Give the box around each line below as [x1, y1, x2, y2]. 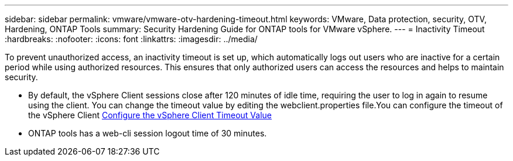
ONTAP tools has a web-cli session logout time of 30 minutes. [28, 128, 267, 138]
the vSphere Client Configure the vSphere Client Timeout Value [28, 110, 272, 120]
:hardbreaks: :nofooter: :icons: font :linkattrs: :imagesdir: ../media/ [5, 34, 258, 44]
